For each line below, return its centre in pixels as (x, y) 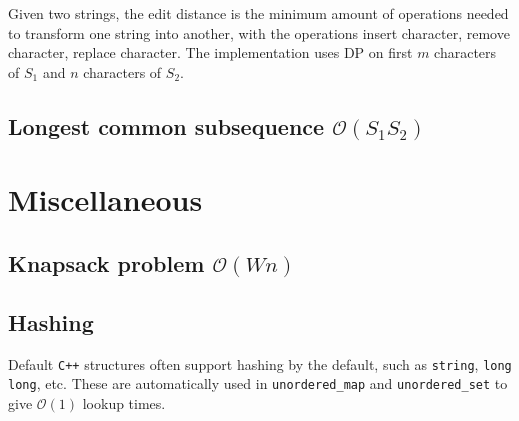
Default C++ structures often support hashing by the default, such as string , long (260, 363)
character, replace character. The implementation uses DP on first (210, 52)
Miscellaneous (105, 199)
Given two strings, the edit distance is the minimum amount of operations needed (258, 13)
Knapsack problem (106, 262)
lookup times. (124, 402)
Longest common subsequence (166, 125)
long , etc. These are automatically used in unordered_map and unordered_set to (258, 383)
